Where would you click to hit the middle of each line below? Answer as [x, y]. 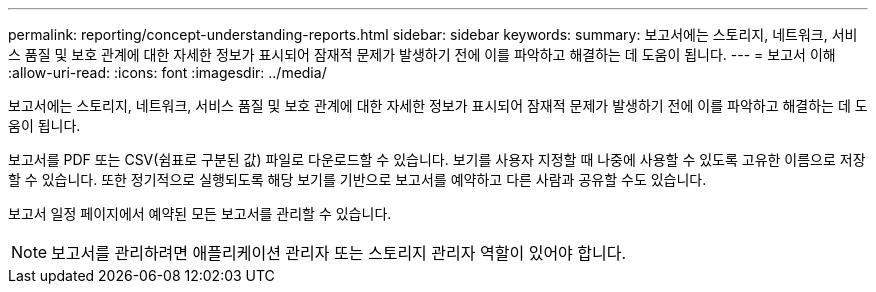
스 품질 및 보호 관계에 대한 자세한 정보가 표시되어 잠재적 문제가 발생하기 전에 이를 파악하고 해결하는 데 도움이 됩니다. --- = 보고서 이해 [422, 54]
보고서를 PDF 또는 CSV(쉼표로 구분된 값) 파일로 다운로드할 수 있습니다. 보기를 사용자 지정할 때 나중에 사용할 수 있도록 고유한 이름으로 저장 [437, 159]
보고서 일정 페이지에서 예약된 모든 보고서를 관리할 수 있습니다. [200, 213]
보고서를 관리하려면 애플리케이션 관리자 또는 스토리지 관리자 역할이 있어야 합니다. [339, 253]
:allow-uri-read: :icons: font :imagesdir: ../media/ [167, 72]
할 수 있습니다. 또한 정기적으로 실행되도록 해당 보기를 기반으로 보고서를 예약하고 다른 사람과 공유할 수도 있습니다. [357, 179]
